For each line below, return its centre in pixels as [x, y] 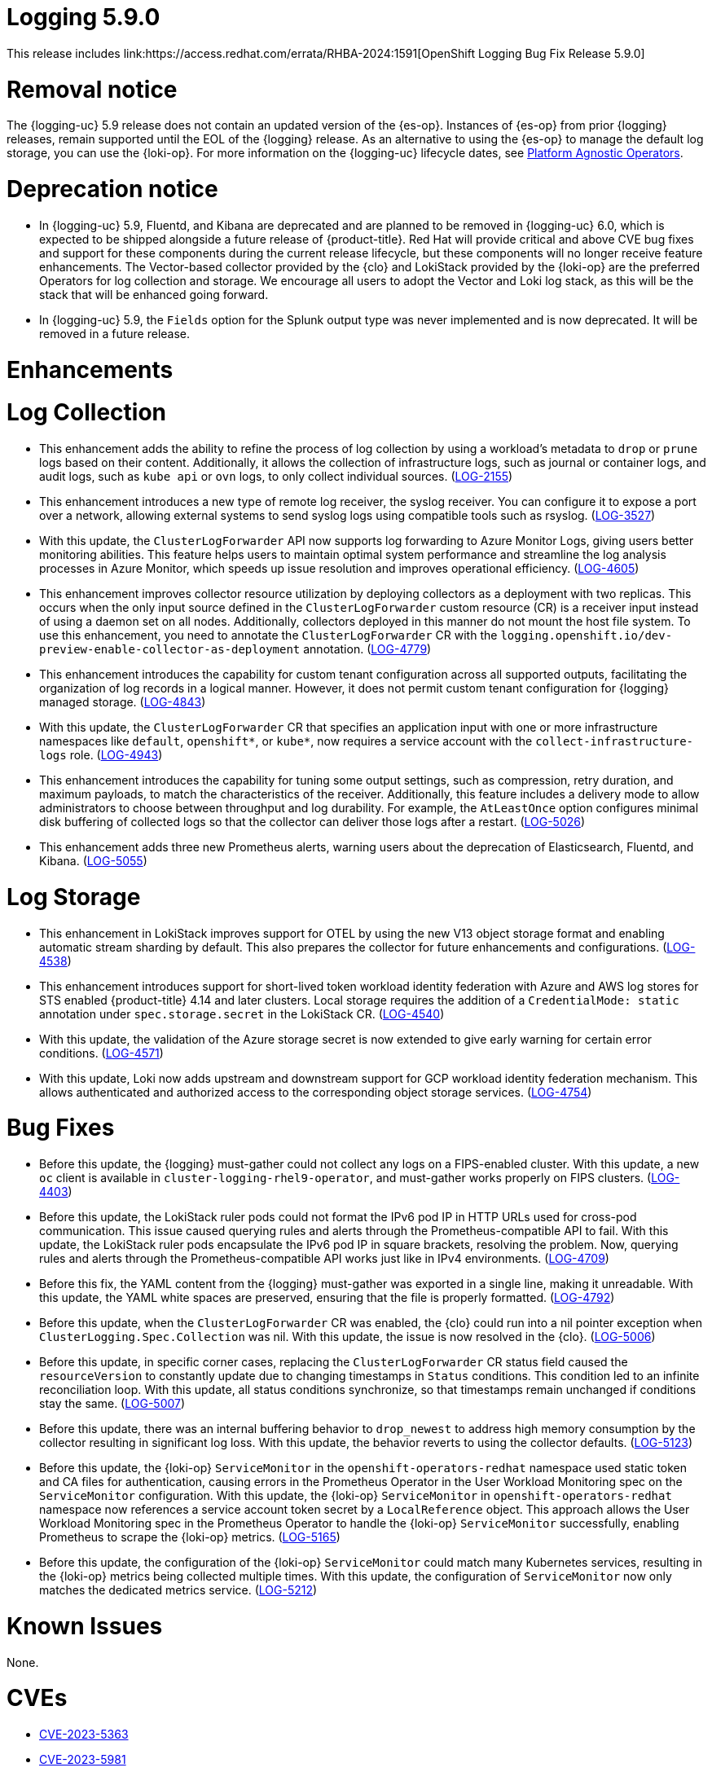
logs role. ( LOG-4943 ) [101, 755]
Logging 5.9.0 [84, 17]
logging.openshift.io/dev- [587, 635]
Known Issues [85, 1626]
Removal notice [92, 89]
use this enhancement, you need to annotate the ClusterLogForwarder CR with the [268, 635]
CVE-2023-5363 [84, 1734]
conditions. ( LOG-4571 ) [101, 1053]
